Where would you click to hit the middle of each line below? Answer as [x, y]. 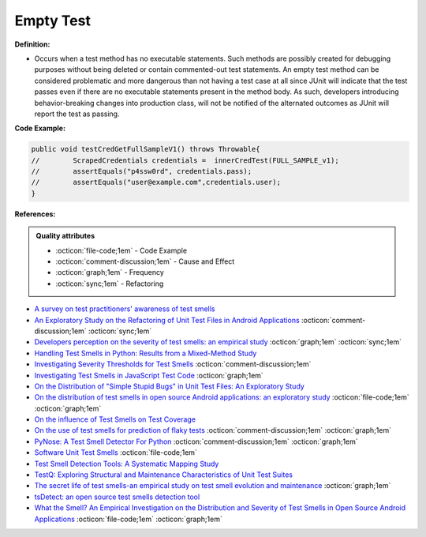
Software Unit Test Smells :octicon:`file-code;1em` [116, 453]
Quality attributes [65, 236]
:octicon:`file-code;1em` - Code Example [121, 250]
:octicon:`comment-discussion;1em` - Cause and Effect [145, 261]
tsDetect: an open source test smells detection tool [117, 497]
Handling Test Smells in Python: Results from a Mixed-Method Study [146, 353]
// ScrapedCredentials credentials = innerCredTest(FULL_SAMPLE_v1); [185, 160]
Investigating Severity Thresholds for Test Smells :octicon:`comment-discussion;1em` [173, 364]
